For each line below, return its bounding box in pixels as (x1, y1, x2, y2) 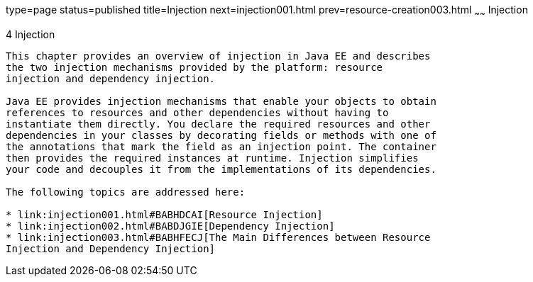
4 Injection (6, 28, 55, 40)
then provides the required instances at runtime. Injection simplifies (6, 152, 419, 164)
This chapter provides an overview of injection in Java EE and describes (6, 50, 431, 62)
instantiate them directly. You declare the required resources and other (6, 118, 431, 130)
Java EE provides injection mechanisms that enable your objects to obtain (6, 95, 436, 107)
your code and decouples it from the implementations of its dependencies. (6, 163, 436, 175)
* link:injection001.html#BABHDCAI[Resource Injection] (6, 208, 323, 220)
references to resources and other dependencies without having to (6, 106, 389, 118)
